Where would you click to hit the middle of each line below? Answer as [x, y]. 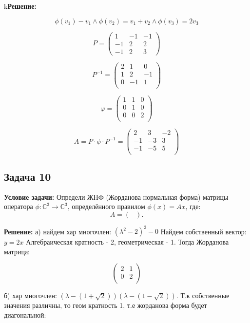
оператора [19, 206]
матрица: [17, 251]
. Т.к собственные [203, 295]
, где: [193, 206]
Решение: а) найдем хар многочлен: [58, 231]
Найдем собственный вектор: [203, 231]
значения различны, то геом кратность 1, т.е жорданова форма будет [106, 305]
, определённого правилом [106, 206]
